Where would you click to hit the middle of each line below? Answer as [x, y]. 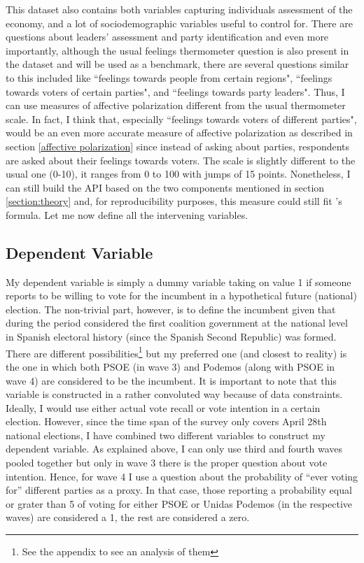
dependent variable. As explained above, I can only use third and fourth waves [174, 449]
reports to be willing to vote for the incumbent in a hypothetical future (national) [181, 295]
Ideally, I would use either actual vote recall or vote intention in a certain [163, 407]
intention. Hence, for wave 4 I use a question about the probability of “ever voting [182, 476]
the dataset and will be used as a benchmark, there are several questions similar [177, 64]
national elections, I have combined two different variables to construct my [166, 435]
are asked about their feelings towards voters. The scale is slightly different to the [181, 160]
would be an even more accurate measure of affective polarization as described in [179, 133]
